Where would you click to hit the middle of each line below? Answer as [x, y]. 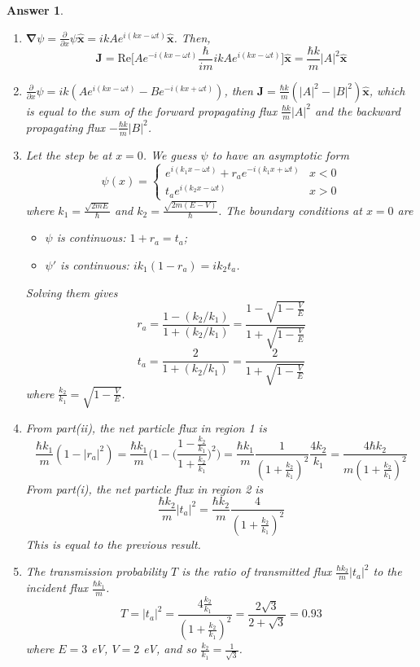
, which [387, 90]
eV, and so [170, 649]
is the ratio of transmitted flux [257, 571]
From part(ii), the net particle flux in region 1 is [146, 427]
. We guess [170, 154]
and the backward [357, 110]
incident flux [57, 588]
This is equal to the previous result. [113, 544]
